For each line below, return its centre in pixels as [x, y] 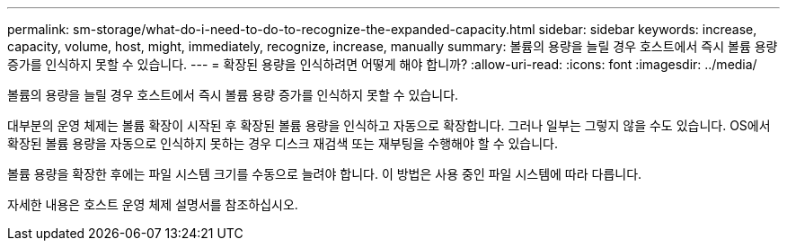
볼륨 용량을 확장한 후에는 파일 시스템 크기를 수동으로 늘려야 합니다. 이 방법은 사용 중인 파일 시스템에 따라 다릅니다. [325, 174]
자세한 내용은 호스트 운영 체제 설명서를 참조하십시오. [153, 204]
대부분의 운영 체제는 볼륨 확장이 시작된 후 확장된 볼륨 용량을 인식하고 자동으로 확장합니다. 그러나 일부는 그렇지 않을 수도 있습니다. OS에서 [389, 125]
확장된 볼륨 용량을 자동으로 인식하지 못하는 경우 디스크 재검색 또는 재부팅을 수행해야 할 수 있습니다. [283, 143]
